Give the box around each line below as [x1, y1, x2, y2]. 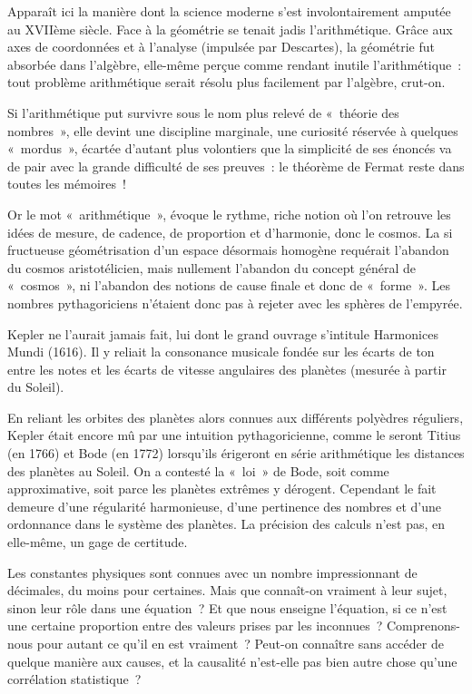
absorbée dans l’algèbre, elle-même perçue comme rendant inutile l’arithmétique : [7, 54, 462, 73]
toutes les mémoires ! [7, 174, 126, 193]
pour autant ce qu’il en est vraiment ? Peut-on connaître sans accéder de [36, 634, 444, 652]
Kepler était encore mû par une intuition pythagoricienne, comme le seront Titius [7, 425, 461, 445]
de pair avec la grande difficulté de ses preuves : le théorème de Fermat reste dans [7, 156, 465, 175]
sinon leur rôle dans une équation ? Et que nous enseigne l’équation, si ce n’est [7, 598, 447, 617]
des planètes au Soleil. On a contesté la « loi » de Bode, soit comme [7, 461, 389, 480]
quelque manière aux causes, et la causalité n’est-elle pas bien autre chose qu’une [7, 651, 457, 670]
